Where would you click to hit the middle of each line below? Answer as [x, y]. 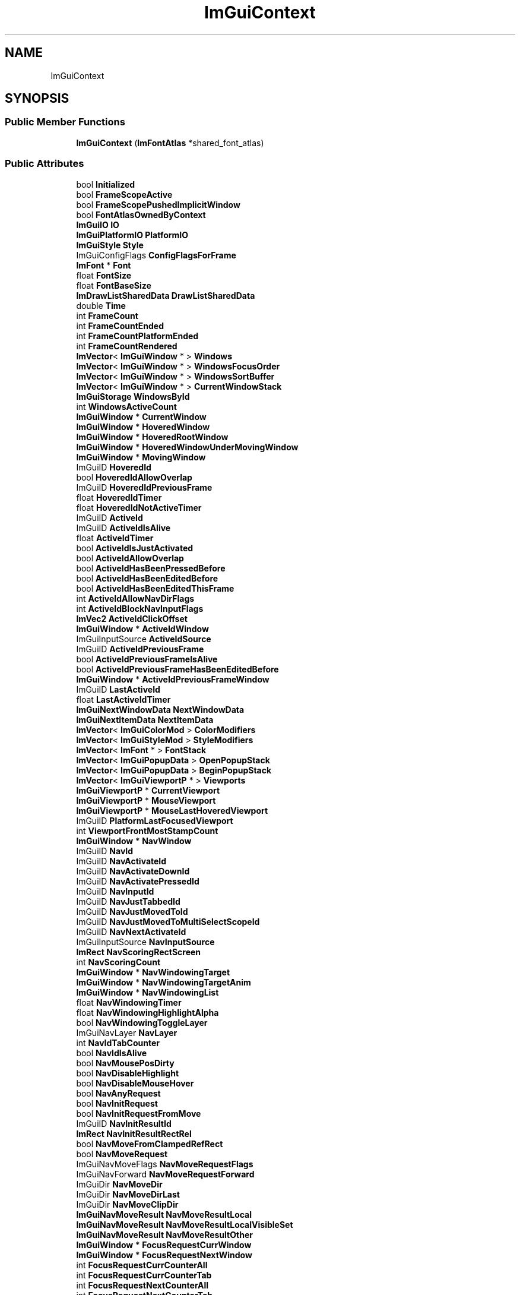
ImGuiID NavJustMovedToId [132, 911]
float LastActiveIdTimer [123, 699]
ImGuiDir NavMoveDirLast [128, 1194]
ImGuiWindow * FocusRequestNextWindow [164, 1255]
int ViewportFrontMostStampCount [147, 830]
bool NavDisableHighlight [128, 1073]
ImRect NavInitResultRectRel [134, 1133]
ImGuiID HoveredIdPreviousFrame [144, 487]
